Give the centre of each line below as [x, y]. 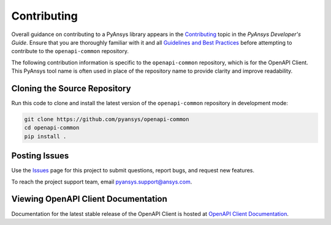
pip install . [45, 136]
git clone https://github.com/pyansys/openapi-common [107, 119]
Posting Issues [40, 156]
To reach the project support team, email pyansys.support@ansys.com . [102, 182]
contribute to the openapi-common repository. [70, 51]
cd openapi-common [52, 128]
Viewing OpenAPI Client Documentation [89, 199]
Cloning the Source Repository [71, 88]
